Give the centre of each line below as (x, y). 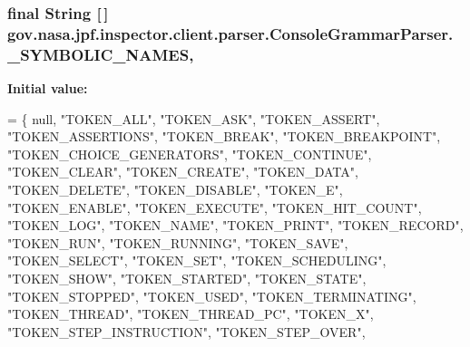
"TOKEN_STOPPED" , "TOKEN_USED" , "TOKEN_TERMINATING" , (212, 296)
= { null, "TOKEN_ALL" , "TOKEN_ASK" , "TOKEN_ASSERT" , (194, 118)
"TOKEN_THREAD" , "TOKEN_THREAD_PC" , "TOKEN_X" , (191, 314)
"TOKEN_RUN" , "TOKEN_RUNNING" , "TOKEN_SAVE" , (178, 242)
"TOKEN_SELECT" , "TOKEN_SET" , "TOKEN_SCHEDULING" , (197, 260)
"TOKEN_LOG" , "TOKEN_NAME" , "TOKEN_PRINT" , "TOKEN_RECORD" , (235, 225)
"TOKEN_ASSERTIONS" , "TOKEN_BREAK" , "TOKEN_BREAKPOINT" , (224, 136)
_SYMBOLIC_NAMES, (101, 54)
